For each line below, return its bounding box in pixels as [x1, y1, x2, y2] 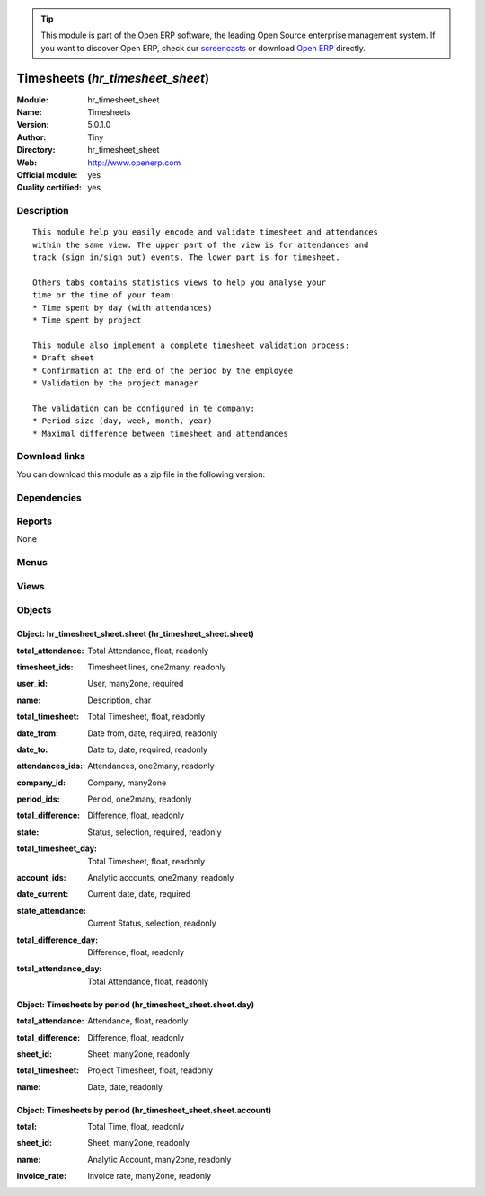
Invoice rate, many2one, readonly [87, 1171, 212, 1182]
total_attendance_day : [16, 963, 102, 974]
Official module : [16, 170, 78, 181]
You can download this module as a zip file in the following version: [16, 468, 266, 480]
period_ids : [16, 793, 60, 804]
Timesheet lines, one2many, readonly [87, 661, 226, 672]
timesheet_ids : [16, 661, 74, 672]
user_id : [16, 678, 48, 689]
